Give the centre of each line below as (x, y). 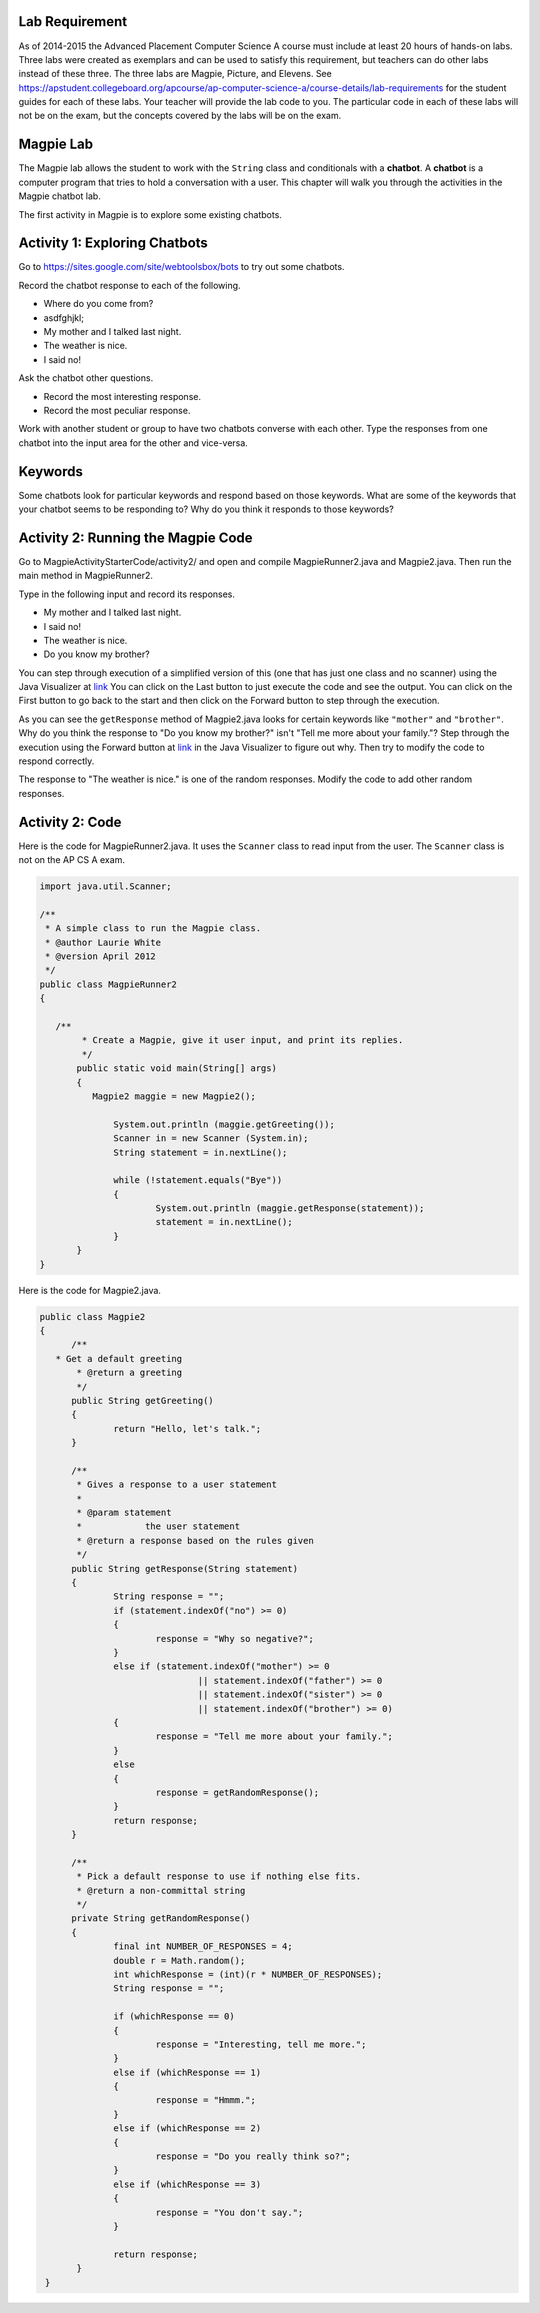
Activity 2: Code (70, 821)
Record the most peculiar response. (117, 410)
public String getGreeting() (142, 1400)
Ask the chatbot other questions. (86, 378)
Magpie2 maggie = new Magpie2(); (174, 1096)
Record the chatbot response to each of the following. (129, 285)
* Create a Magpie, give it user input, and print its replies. (242, 1040)
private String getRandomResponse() (161, 1918)
